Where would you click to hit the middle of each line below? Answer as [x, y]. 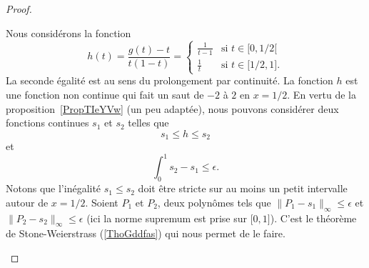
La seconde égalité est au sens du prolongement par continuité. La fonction [170, 80]
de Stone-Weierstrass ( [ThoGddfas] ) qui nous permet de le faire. [146, 233]
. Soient [102, 202]
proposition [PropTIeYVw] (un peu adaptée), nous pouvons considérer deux [172, 108]
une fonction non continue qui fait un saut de [105, 95]
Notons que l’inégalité [54, 188]
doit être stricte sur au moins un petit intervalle [243, 188]
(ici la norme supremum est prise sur [167, 218]
